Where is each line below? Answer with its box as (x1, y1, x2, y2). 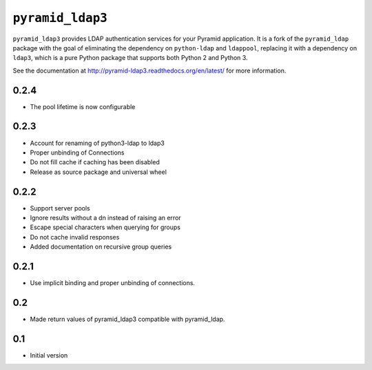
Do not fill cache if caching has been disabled (30, 158, 160, 166)
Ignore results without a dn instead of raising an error (30, 214, 182, 222)
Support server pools (30, 204, 90, 212)
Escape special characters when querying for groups (30, 223, 180, 231)
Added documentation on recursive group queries (30, 242, 172, 251)
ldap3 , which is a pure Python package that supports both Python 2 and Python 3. (12, 54, 248, 62)
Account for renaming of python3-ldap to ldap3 (30, 139, 165, 147)
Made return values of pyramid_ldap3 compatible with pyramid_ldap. (30, 315, 225, 323)
